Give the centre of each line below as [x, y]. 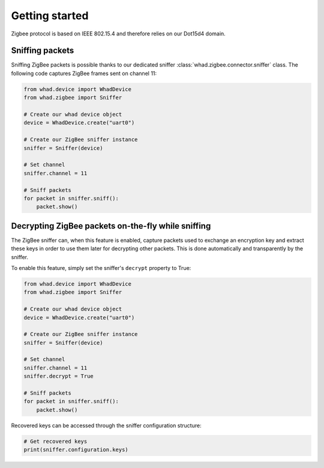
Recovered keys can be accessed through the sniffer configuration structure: [106, 425]
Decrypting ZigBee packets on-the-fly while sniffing [111, 226]
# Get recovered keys [55, 441]
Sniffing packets [43, 51]
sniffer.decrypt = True [59, 376]
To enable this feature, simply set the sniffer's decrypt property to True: [101, 268]
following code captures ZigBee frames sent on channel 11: [84, 73]
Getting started [50, 16]
